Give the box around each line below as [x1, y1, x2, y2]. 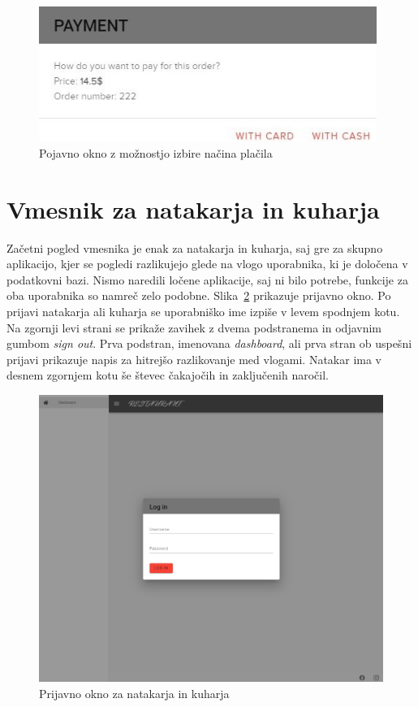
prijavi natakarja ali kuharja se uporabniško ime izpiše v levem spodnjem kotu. [6, 302, 400, 319]
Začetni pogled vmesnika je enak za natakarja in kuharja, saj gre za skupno [6, 239, 383, 256]
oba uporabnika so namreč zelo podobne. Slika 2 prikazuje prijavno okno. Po [6, 287, 391, 304]
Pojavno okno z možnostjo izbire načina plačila [39, 144, 273, 161]
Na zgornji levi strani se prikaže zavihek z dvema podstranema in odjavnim [6, 319, 381, 336]
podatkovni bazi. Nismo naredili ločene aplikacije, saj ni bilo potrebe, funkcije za [6, 271, 408, 288]
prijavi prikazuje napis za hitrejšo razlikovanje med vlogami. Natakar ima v [6, 350, 381, 367]
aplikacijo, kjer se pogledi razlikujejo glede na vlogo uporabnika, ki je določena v [6, 255, 408, 272]
